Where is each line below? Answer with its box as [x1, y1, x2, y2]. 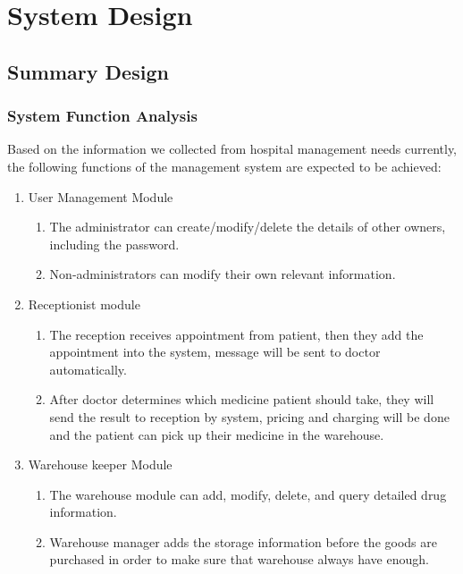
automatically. [49, 359, 127, 378]
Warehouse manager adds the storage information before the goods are [49, 532, 437, 551]
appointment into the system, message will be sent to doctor [49, 342, 381, 361]
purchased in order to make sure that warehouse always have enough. [49, 550, 429, 569]
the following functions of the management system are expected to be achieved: [7, 156, 442, 175]
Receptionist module [28, 294, 140, 313]
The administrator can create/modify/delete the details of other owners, [49, 217, 446, 236]
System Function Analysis [7, 105, 198, 127]
